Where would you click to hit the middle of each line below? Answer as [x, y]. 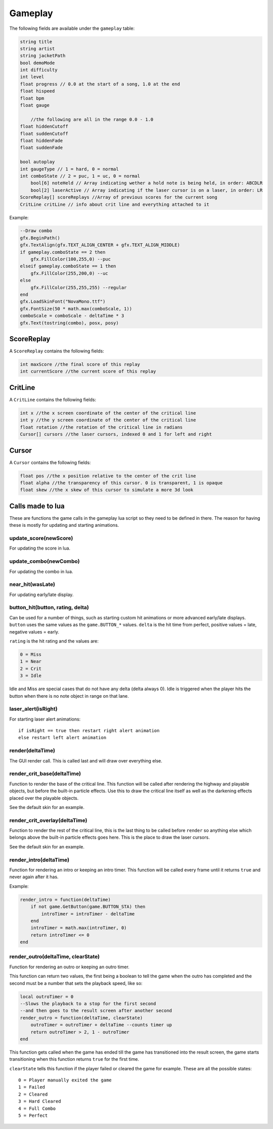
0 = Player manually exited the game [65, 1080]
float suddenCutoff [44, 133]
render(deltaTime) [32, 751]
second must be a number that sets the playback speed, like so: [76, 983]
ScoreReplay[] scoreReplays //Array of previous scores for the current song [119, 197]
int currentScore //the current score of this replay [88, 371]
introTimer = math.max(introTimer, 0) [79, 928]
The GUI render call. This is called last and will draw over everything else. [86, 760]
